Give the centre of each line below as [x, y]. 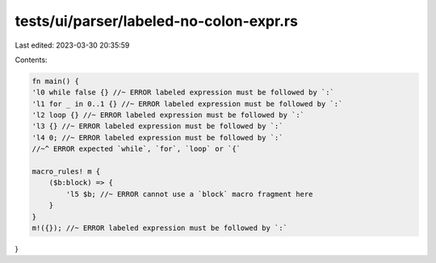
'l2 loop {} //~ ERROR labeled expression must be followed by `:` [168, 115]
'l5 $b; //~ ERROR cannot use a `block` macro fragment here [189, 194]
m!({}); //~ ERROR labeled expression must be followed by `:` [160, 228]
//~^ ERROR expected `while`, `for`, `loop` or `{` [136, 149]
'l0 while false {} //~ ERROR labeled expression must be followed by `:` [183, 92]
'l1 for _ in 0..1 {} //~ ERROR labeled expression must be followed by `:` [187, 104]
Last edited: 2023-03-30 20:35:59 [72, 45]
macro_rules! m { [66, 172]
